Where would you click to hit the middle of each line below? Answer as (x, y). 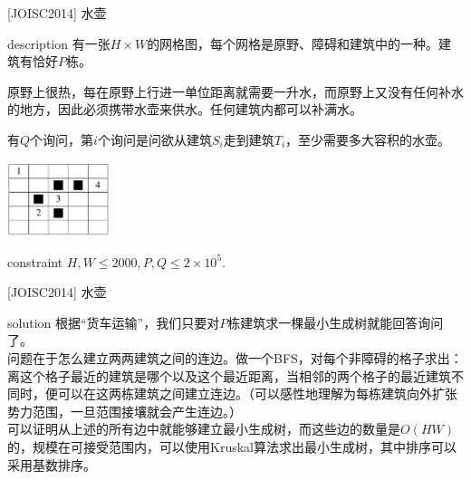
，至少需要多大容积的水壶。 (368, 139)
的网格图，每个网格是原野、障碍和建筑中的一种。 (293, 43)
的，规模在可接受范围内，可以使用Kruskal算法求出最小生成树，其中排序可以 (232, 446)
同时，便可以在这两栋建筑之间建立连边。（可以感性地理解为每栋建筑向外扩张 (232, 394)
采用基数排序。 (52, 464)
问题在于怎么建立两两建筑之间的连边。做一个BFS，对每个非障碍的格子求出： (235, 357)
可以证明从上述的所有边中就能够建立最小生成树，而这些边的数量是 (204, 429)
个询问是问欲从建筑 (154, 139)
